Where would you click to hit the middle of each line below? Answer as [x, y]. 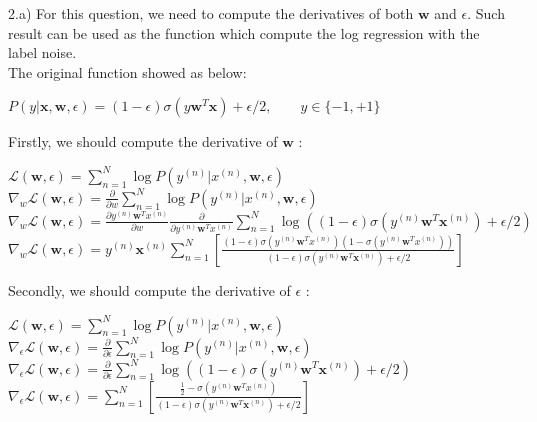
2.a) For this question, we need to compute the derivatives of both [211, 13]
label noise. [42, 52]
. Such [486, 13]
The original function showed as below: [127, 71]
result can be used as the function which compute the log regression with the [244, 32]
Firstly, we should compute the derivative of [143, 141]
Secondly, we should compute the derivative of [149, 289]
